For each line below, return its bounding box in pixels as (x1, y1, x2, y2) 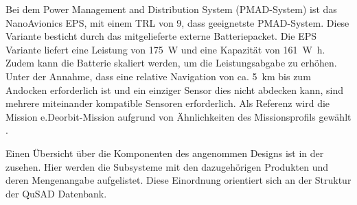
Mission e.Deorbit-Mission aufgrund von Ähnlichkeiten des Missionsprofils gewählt (5, 109, 352, 123)
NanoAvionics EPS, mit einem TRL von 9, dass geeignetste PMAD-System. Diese (5, 15, 349, 29)
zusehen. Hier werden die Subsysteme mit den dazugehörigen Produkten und (5, 159, 328, 173)
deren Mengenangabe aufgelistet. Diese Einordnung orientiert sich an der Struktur (5, 173, 352, 187)
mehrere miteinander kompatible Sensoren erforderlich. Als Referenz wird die (5, 96, 330, 110)
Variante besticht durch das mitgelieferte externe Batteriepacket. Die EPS (5, 29, 316, 43)
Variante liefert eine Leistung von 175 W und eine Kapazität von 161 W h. (5, 42, 325, 56)
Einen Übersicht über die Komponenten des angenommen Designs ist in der (5, 145, 324, 160)
